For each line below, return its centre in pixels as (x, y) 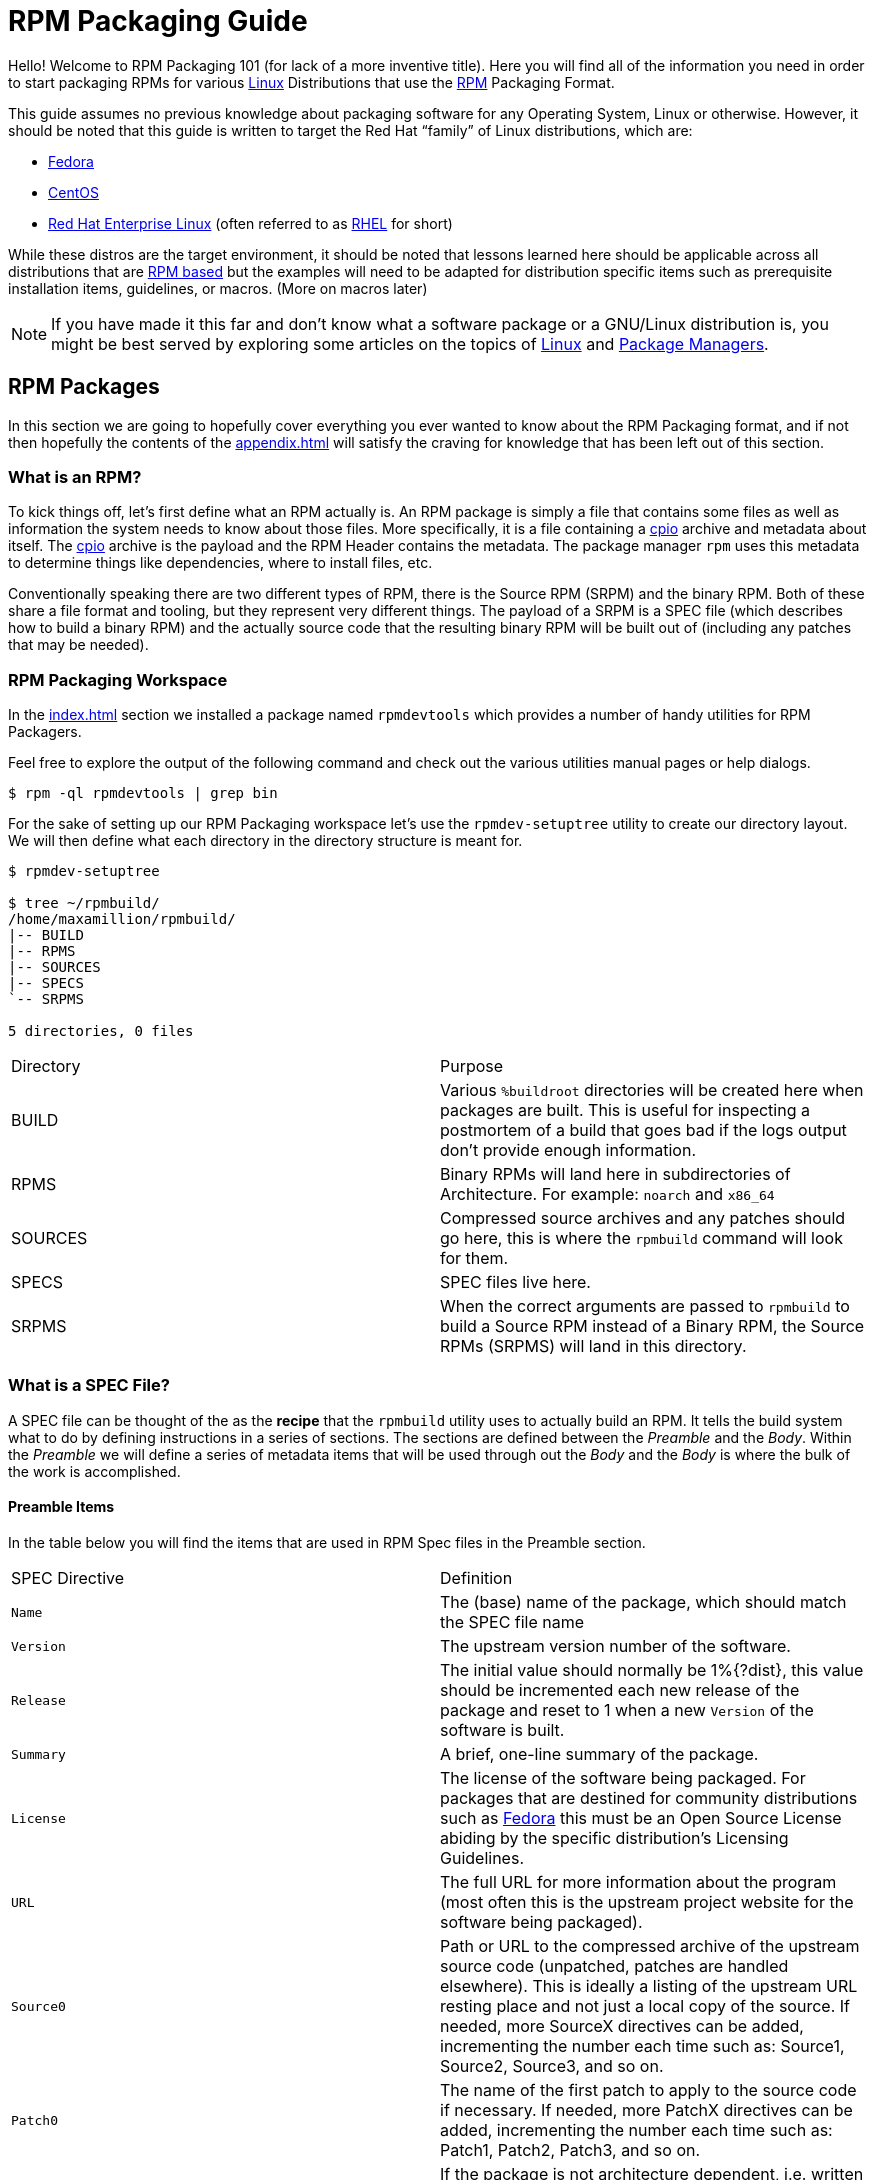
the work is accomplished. (94, 1471)
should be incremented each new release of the (620, 1690)
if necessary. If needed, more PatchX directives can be (646, 2110)
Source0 (38, 2006)
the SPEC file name (512, 1622)
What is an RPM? (75, 476)
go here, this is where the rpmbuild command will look (641, 1238)
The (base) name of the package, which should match (643, 1602)
